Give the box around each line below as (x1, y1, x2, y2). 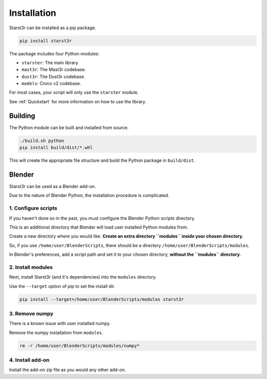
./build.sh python (19, 138, 64, 143)
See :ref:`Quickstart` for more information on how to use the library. (9, 98, 147, 104)
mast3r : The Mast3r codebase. (21, 67, 86, 73)
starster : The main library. (21, 59, 79, 65)
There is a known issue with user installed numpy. (9, 321, 111, 327)
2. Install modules (9, 264, 53, 271)
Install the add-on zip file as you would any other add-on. (9, 367, 126, 373)
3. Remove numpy (9, 310, 54, 317)
